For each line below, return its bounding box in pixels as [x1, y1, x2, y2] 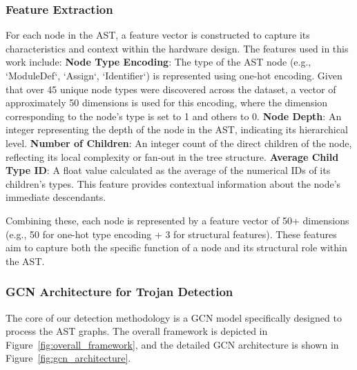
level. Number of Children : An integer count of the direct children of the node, [6, 135, 352, 150]
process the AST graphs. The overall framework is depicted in [6, 324, 268, 338]
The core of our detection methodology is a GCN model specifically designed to [6, 310, 342, 324]
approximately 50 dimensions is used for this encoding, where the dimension [6, 95, 328, 110]
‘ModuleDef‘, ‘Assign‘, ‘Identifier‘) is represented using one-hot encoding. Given [6, 68, 342, 82]
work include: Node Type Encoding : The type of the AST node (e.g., [6, 55, 311, 69]
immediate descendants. [6, 190, 106, 204]
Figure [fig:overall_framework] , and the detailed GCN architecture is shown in [6, 337, 339, 351]
